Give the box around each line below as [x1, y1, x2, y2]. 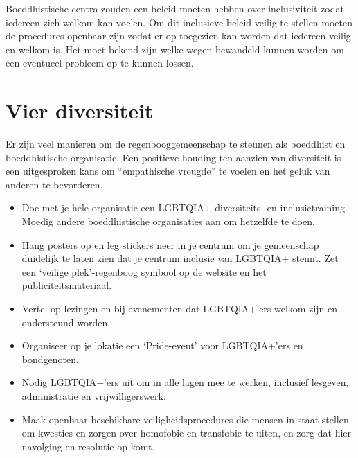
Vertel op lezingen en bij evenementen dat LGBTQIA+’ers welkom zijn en [21, 301, 338, 316]
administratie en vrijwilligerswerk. [21, 389, 166, 403]
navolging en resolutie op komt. [21, 439, 155, 453]
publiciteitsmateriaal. [21, 278, 112, 292]
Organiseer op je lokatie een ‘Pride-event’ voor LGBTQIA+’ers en [21, 338, 303, 353]
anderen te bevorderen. [6, 177, 103, 191]
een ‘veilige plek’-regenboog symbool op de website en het [21, 264, 267, 279]
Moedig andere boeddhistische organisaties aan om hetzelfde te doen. [21, 214, 315, 229]
